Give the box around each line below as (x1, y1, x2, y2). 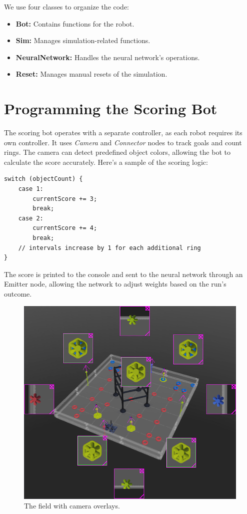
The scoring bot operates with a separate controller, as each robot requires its (4, 127, 242, 138)
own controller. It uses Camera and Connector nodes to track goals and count (4, 137, 242, 147)
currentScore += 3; (32, 195, 97, 202)
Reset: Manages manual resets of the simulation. (15, 69, 167, 79)
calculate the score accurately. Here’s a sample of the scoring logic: (4, 156, 208, 167)
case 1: (18, 185, 43, 193)
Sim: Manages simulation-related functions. (15, 35, 150, 46)
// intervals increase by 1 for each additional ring (18, 244, 201, 251)
